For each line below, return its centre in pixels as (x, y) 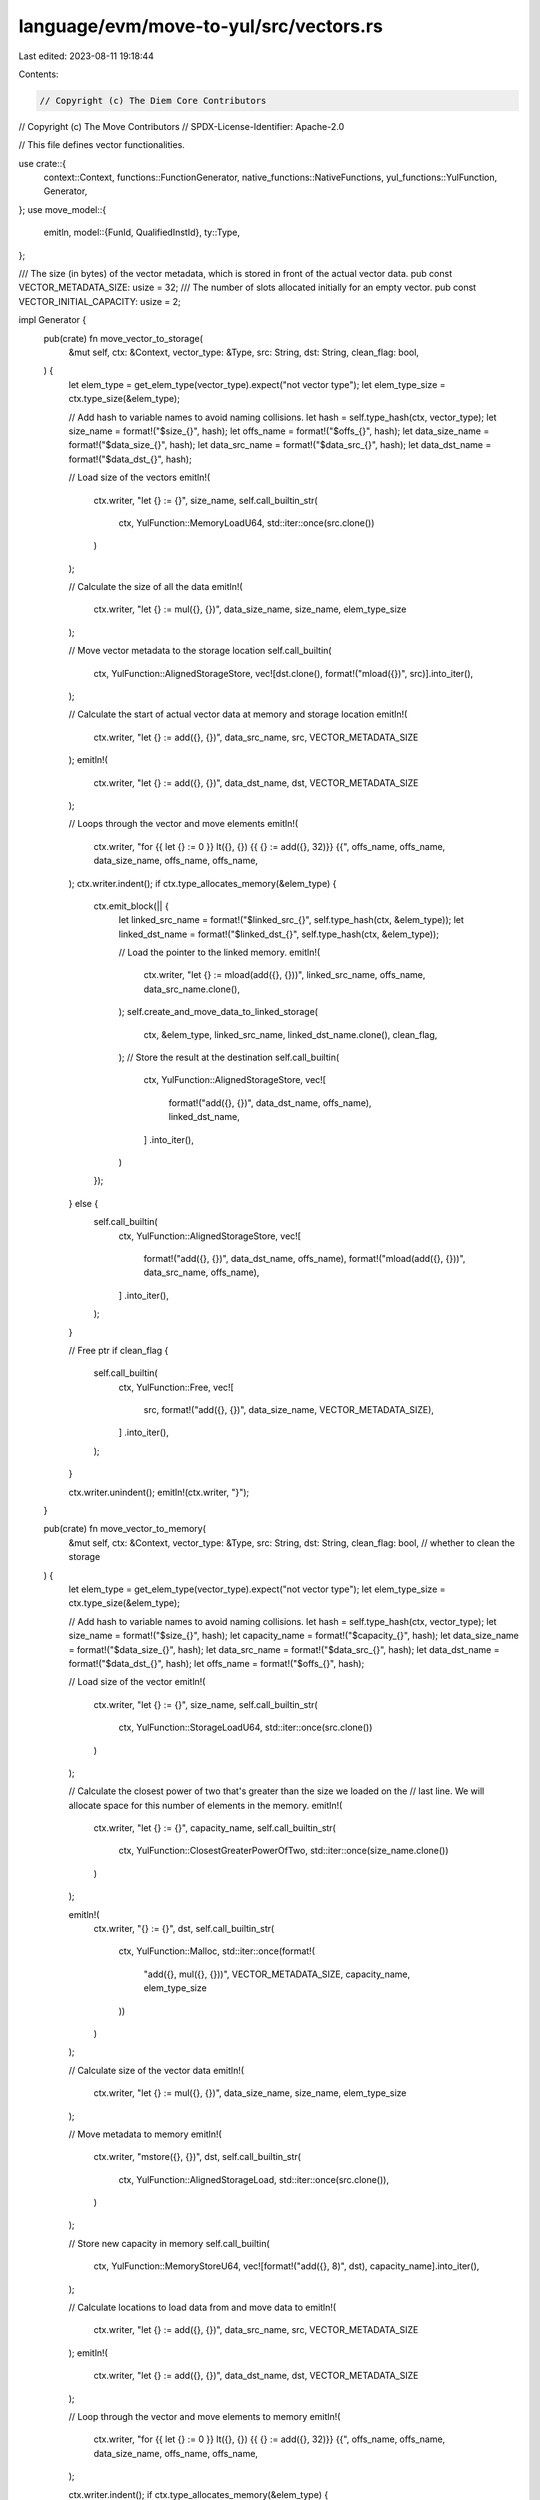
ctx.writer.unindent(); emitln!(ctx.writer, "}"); (159, 1492)
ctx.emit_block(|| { (131, 906)
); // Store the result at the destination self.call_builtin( (229, 1057)
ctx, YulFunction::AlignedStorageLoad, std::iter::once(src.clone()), (254, 2179)
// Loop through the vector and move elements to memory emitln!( (204, 2416)
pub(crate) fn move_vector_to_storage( (123, 338)
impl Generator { (52, 320)
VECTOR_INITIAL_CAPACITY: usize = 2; (100, 301)
